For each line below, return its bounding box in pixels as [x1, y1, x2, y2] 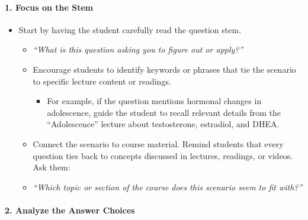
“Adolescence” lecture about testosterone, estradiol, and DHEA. [47, 118, 280, 130]
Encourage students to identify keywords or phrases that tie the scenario [33, 63, 296, 75]
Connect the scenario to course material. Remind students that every [33, 137, 284, 150]
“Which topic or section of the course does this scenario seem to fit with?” [33, 180, 303, 193]
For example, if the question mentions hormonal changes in [47, 95, 262, 107]
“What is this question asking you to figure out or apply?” [33, 43, 243, 56]
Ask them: [33, 161, 70, 173]
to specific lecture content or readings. [33, 75, 171, 87]
